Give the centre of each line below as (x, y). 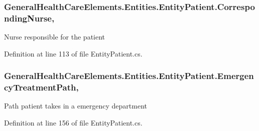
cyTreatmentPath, (41, 87)
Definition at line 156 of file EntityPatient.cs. (73, 123)
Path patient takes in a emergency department (76, 106)
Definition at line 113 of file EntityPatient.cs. (73, 53)
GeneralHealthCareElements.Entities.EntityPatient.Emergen (129, 76)
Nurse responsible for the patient (55, 37)
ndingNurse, (29, 18)
